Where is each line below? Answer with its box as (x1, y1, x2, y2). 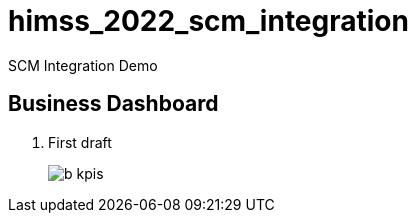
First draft (48, 133, 112, 151)
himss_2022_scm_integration (8, 4, 409, 38)
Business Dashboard (8, 91, 219, 117)
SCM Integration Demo (8, 56, 158, 74)
